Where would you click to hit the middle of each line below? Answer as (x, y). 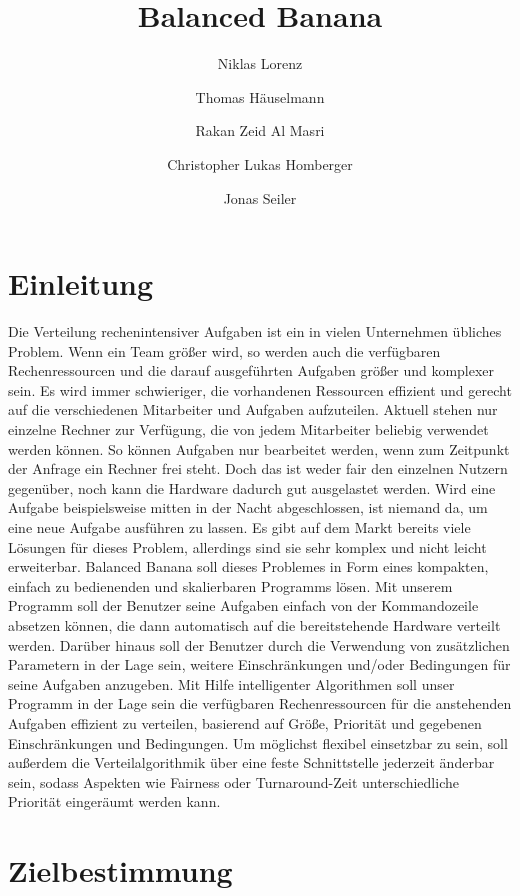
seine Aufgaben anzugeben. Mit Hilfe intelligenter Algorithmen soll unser (231, 683)
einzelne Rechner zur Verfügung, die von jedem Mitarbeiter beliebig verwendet (248, 429)
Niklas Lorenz (260, 63)
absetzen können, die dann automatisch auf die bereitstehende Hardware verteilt (254, 624)
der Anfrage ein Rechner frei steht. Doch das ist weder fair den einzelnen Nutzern (258, 468)
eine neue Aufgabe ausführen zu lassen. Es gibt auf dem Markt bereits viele (239, 526)
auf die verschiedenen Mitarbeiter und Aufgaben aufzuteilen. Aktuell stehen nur (253, 409)
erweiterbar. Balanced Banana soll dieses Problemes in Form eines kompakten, (248, 566)
